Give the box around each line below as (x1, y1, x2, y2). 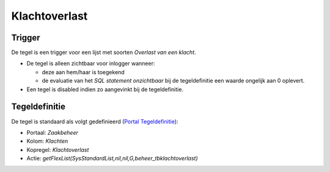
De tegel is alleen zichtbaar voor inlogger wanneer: (26, 60, 155, 67)
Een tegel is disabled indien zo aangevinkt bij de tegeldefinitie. (26, 86, 183, 93)
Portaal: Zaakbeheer (26, 129, 79, 136)
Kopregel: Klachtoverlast (26, 146, 89, 153)
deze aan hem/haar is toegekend (42, 68, 125, 76)
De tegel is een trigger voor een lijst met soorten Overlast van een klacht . (11, 49, 196, 56)
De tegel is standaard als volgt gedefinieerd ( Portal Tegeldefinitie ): (11, 118, 178, 125)
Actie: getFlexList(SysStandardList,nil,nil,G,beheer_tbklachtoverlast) (26, 155, 198, 162)
